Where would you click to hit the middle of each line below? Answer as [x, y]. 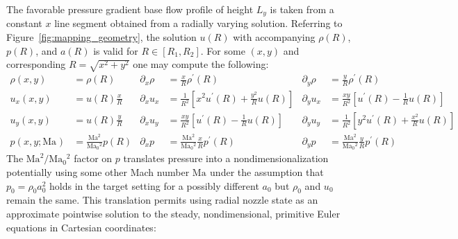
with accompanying [274, 37]
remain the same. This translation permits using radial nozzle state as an [162, 200]
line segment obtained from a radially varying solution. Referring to [198, 23]
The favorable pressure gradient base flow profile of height [130, 9]
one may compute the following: [201, 64]
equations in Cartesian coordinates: [81, 227]
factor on [93, 158]
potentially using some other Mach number [98, 172]
